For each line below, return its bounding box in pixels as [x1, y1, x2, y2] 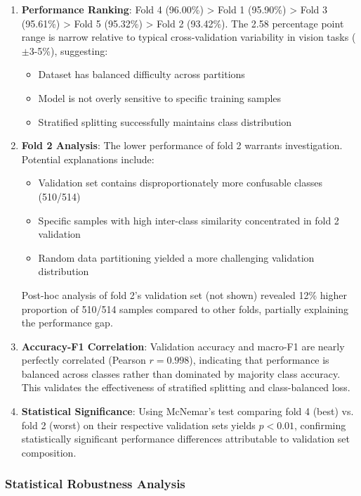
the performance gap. [21, 315, 113, 330]
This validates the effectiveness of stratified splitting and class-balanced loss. [21, 380, 350, 395]
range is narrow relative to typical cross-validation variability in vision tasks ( [21, 30, 356, 44]
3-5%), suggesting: [29, 43, 108, 58]
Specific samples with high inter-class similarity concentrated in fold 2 [38, 212, 339, 227]
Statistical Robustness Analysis [5, 475, 185, 492]
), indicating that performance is [189, 352, 329, 367]
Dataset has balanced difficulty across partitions [38, 67, 245, 82]
